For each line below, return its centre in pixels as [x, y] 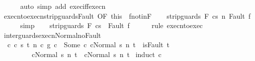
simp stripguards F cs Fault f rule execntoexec [111, 25]
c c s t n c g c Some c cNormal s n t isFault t [88, 45]
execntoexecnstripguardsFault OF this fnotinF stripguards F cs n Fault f [127, 15]
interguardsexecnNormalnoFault [52, 35]
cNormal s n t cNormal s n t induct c [96, 54]
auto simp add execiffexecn [63, 6]
